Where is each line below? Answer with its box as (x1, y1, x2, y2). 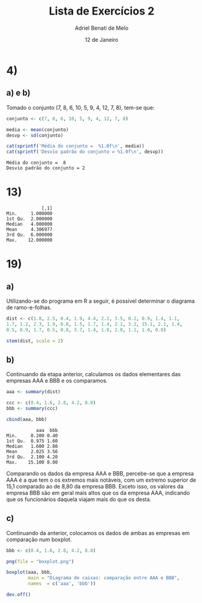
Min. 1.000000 (6, 211, 53, 217)
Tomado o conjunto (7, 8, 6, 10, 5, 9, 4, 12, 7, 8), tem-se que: (6, 104, 155, 111)
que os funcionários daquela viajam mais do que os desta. (6, 496, 152, 503)
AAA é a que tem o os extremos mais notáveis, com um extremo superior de (6, 476, 197, 483)
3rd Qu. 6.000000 (6, 232, 53, 238)
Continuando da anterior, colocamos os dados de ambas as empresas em (6, 529, 190, 536)
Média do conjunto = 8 (6, 160, 67, 166)
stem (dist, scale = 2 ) (6, 338, 64, 344)
